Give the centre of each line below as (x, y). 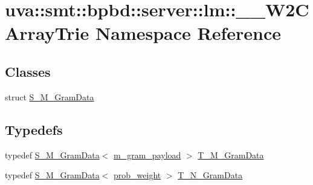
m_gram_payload (147, 154)
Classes (28, 71)
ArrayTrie (47, 33)
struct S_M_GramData (50, 96)
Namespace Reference (188, 33)
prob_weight (137, 175)
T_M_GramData (231, 154)
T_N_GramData (210, 175)
